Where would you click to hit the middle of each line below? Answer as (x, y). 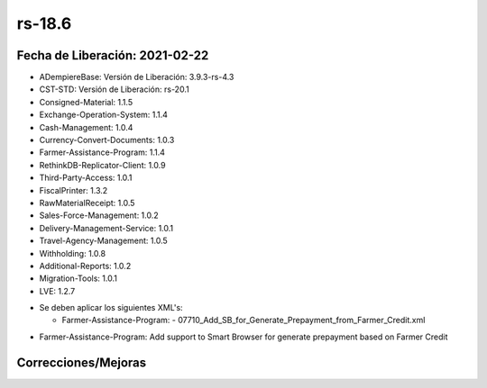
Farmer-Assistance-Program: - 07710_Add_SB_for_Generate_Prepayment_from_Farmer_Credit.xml (243, 320)
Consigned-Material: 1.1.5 (86, 102)
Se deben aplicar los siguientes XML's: (111, 308)
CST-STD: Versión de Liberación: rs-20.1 (114, 89)
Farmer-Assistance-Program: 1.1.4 (102, 152)
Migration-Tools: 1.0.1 (78, 278)
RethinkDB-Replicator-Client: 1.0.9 (102, 165)
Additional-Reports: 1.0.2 (85, 266)
